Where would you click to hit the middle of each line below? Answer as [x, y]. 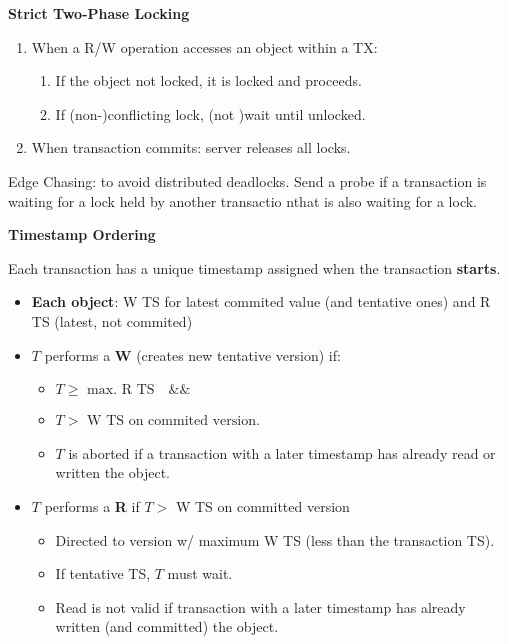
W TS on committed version [262, 505]
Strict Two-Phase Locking [99, 13]
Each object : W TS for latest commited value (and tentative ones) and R [261, 301]
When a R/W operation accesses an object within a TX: [204, 46]
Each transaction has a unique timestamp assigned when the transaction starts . [254, 267]
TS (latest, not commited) [112, 320]
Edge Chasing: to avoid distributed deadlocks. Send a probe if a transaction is [247, 180]
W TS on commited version [171, 421]
